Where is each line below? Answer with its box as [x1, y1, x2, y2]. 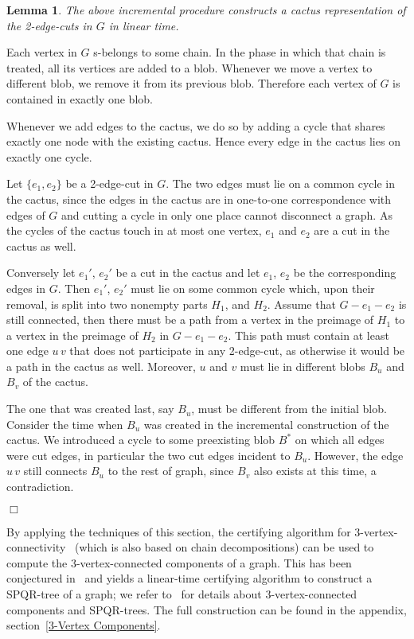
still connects [23, 462, 88, 479]
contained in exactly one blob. [6, 90, 153, 107]
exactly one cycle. [6, 148, 92, 165]
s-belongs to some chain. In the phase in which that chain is [93, 44, 386, 60]
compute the [6, 554, 68, 571]
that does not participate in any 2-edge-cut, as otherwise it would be [69, 342, 405, 359]
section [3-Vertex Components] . [6, 617, 161, 633]
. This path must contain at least [228, 326, 389, 343]
